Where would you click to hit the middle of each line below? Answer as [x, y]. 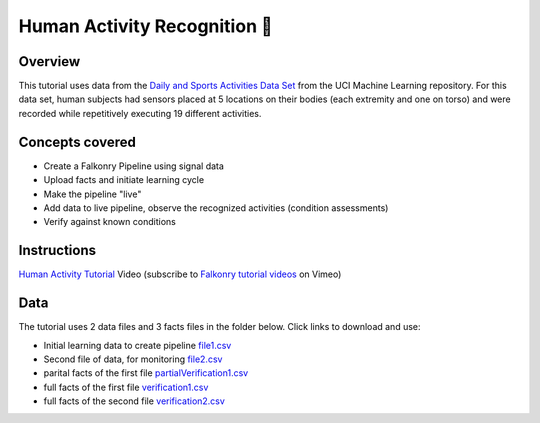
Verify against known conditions [110, 222]
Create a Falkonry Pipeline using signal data [134, 166]
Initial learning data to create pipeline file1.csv [137, 345]
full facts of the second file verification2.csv [134, 401]
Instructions [57, 250]
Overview [49, 61]
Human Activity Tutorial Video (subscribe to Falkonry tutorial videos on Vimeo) [180, 274]
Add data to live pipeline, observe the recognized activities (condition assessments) [216, 207]
